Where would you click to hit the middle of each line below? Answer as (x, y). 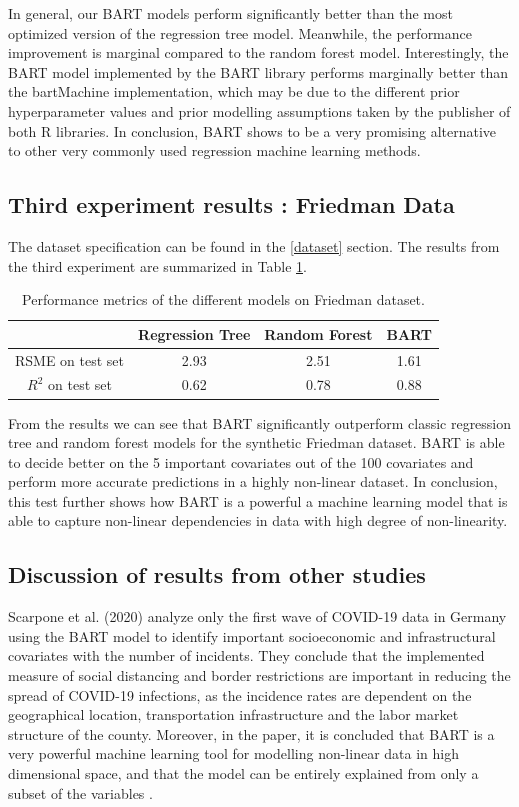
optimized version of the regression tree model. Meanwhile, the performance (240, 32)
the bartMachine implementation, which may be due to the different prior (234, 91)
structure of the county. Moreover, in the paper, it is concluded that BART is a (251, 733)
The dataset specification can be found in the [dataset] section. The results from (254, 245)
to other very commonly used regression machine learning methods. (214, 150)
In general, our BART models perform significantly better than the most (230, 13)
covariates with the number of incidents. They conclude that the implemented (246, 655)
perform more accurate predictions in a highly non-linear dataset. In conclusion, (253, 481)
